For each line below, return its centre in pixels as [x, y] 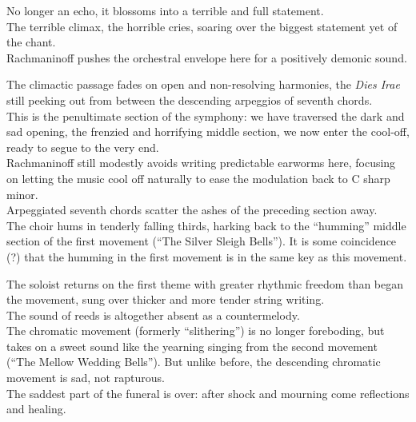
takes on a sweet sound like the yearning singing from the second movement [192, 346]
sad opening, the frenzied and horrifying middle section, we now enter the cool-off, [208, 131]
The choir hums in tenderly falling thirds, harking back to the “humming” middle [206, 225]
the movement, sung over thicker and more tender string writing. [166, 299]
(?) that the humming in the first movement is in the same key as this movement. [207, 256]
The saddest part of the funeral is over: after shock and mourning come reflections [208, 393]
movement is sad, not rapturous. [86, 378]
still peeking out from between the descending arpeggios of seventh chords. [190, 100]
